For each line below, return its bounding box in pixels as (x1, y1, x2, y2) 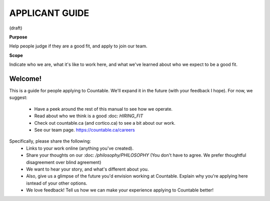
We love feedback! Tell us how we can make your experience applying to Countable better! (26, 187, 213, 193)
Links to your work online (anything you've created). (26, 145, 134, 151)
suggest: (9, 95, 27, 101)
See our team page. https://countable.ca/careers (34, 127, 135, 133)
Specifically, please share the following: (9, 138, 91, 144)
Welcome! (9, 74, 42, 83)
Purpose (9, 34, 27, 40)
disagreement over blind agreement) (26, 159, 101, 165)
